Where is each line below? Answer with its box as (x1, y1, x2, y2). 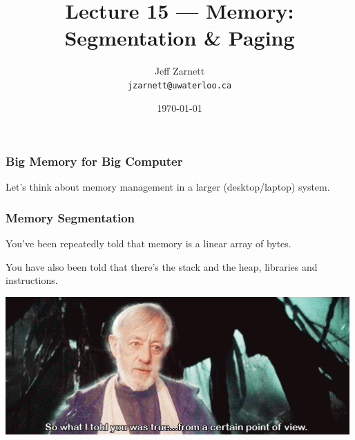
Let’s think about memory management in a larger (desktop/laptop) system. (6, 180, 330, 194)
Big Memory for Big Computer (6, 153, 183, 170)
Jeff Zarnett (154, 64, 205, 78)
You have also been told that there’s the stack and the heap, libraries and (6, 259, 318, 274)
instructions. (6, 273, 58, 287)
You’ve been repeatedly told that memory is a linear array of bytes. (6, 236, 291, 251)
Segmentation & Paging (64, 23, 295, 52)
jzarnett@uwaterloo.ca (127, 80, 232, 90)
